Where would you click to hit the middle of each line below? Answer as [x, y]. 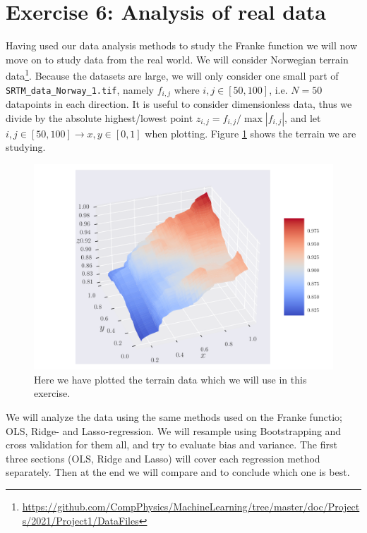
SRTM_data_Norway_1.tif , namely [80, 89]
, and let [303, 117]
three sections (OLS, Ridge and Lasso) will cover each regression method [163, 458]
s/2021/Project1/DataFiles [80, 520]
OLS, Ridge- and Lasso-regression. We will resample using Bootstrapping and [174, 430]
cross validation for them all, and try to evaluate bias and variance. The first [172, 445]
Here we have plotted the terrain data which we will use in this [170, 379]
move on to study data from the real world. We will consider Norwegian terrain [177, 59]
